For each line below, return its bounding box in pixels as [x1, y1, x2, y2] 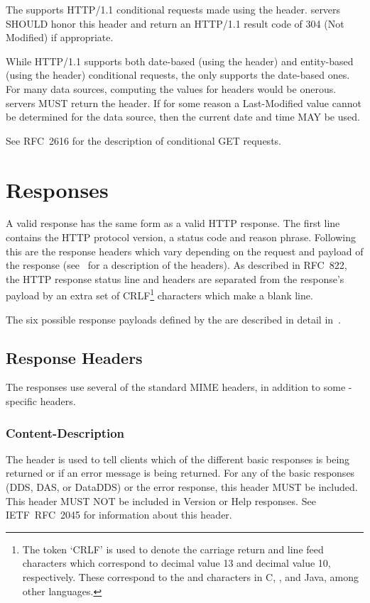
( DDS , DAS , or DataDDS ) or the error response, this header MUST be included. [6, 480, 358, 494]
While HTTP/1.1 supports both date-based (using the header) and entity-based [6, 53, 354, 68]
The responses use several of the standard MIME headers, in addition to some [6, 380, 346, 394]
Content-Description [6, 424, 125, 441]
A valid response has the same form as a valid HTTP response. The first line [6, 216, 340, 231]
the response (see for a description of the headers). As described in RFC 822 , [6, 258, 347, 272]
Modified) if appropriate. [6, 30, 114, 45]
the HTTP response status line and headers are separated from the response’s [6, 271, 344, 286]
